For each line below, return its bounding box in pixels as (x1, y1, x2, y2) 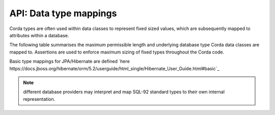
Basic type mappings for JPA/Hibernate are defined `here (9, 59, 130, 65)
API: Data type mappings (9, 8, 117, 19)
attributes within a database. (9, 32, 69, 38)
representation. (23, 96, 56, 102)
